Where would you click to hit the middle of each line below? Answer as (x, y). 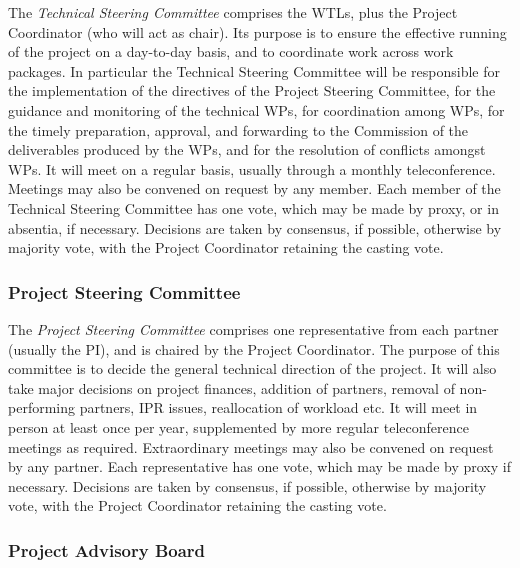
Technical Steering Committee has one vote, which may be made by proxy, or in (253, 207)
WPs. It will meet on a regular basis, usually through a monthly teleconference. (252, 168)
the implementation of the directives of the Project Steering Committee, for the (252, 90)
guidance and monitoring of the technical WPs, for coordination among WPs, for (256, 109)
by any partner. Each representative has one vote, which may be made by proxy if (259, 466)
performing (41, 407)
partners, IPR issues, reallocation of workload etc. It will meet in (278, 407)
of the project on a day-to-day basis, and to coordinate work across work (231, 51)
